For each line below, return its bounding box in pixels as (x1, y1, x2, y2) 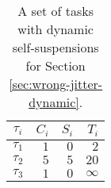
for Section (25, 56, 86, 75)
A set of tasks (17, 2, 94, 20)
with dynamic (17, 20, 94, 38)
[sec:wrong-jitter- (9, 75, 103, 93)
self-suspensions (12, 38, 99, 56)
